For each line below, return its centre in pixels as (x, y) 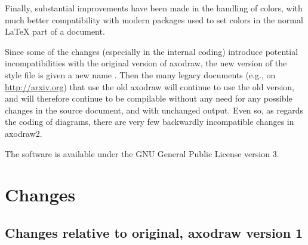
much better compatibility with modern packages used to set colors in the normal (154, 19)
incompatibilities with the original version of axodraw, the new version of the (146, 63)
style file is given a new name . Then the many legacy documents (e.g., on (140, 74)
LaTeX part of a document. (55, 31)
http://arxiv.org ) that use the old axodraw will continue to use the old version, (150, 86)
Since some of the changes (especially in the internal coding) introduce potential (152, 51)
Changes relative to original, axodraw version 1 (154, 232)
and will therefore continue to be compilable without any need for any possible (149, 98)
